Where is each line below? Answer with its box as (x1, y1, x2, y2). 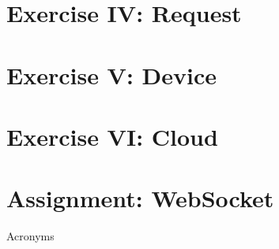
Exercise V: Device (6, 58, 217, 91)
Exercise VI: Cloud (6, 120, 218, 152)
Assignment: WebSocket (6, 182, 274, 214)
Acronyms (6, 228, 55, 244)
